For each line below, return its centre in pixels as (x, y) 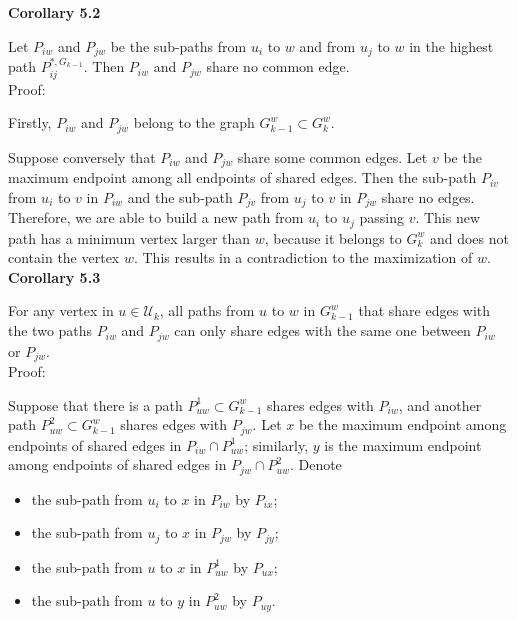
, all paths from (207, 310)
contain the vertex (64, 257)
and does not (469, 237)
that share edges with (424, 310)
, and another (440, 404)
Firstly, (30, 122)
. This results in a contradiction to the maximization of (303, 257)
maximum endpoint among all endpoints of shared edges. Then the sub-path (242, 177)
